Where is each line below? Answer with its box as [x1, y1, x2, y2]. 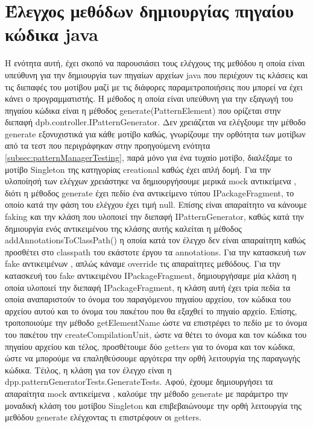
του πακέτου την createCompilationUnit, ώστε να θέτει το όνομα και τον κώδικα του [5, 328, 307, 340]
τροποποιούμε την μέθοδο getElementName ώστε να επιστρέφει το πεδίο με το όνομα [5, 316, 308, 329]
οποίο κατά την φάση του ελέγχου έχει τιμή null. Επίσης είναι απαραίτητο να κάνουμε [5, 198, 308, 211]
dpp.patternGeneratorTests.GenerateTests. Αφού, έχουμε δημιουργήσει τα [5, 375, 273, 388]
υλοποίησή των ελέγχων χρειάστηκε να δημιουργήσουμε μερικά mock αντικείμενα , [5, 175, 297, 187]
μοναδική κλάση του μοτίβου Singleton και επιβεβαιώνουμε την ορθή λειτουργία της [5, 399, 302, 411]
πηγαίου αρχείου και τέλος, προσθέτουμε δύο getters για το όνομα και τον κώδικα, [5, 340, 296, 352]
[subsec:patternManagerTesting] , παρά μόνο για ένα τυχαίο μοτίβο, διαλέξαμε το [5, 151, 292, 164]
